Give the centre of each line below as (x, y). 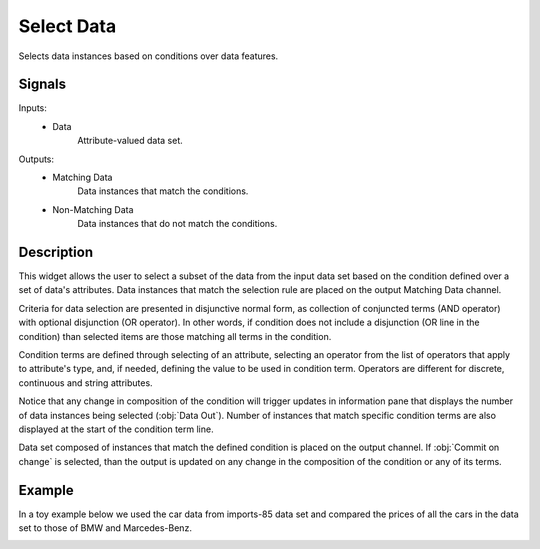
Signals (42, 84)
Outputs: (36, 159)
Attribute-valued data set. (130, 141)
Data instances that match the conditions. (163, 191)
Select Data (67, 26)
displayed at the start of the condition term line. (116, 429)
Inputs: (32, 108)
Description (56, 252)
